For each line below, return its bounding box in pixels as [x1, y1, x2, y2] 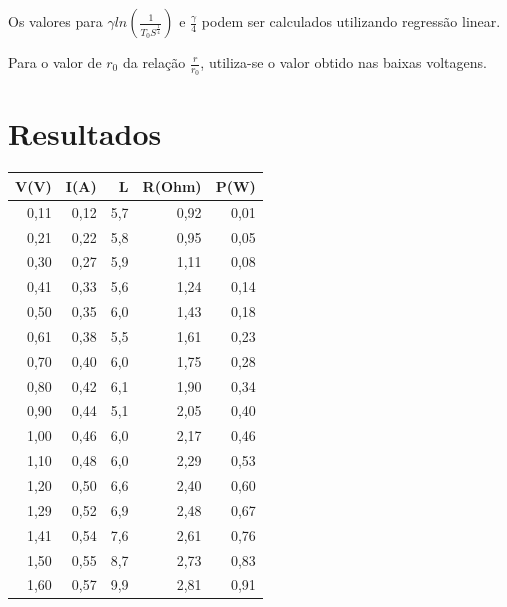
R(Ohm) [142, 175, 202, 196]
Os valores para [8, 11, 103, 31]
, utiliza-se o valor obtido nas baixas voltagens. [200, 52, 487, 72]
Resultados [8, 113, 162, 154]
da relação [122, 52, 186, 72]
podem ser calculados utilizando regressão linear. [201, 11, 501, 31]
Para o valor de [8, 52, 102, 72]
